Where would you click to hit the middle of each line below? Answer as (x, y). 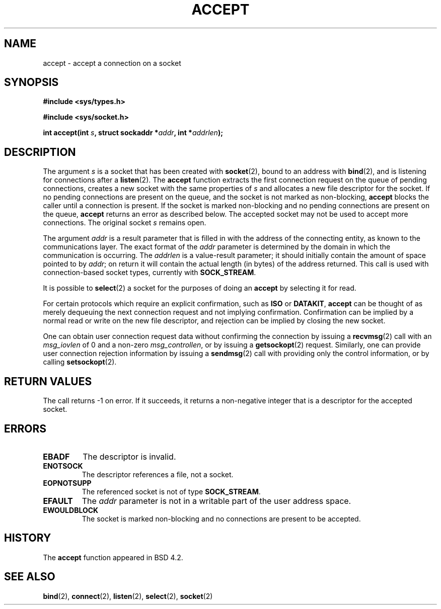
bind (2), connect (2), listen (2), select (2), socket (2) (128, 596)
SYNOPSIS (31, 82)
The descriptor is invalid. (129, 456)
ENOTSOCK (63, 466)
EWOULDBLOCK (71, 510)
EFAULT (58, 501)
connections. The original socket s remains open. (125, 223)
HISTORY (28, 538)
